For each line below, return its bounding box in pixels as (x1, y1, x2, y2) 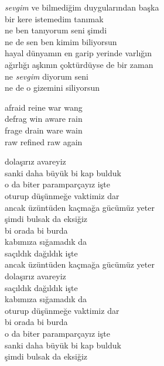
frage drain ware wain (5, 124, 83, 136)
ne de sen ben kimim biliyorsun (5, 35, 117, 47)
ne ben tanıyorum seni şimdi (5, 24, 107, 36)
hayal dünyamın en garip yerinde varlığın (5, 47, 152, 59)
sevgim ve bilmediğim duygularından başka (5, 1, 159, 13)
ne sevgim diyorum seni (5, 70, 88, 82)
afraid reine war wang (5, 101, 83, 113)
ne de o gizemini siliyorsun (5, 81, 100, 94)
